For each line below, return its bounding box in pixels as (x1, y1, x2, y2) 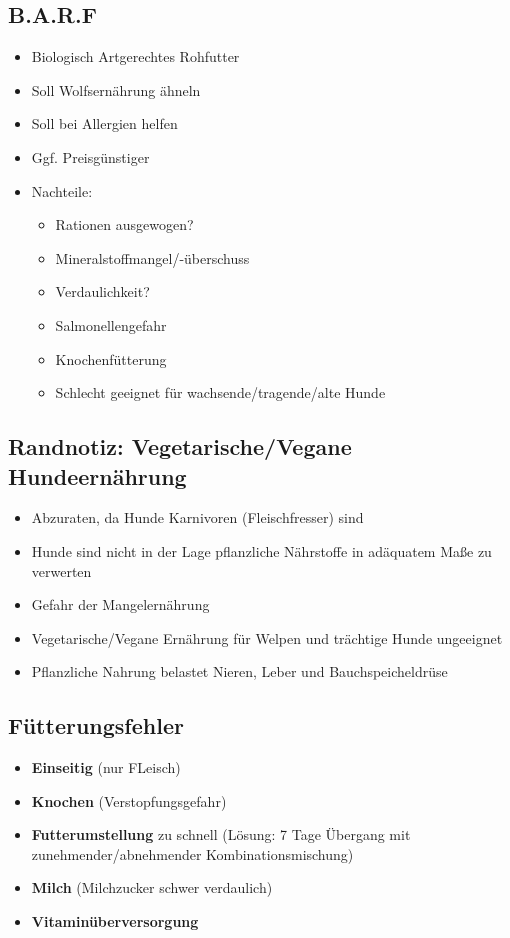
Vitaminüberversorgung (31, 911, 199, 932)
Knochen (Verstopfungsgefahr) (31, 790, 227, 811)
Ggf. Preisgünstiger (31, 146, 150, 167)
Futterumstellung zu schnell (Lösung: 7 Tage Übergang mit (31, 824, 411, 845)
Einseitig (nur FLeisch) (31, 757, 181, 778)
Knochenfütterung (55, 348, 167, 369)
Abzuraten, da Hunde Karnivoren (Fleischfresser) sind (31, 507, 364, 528)
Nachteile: (31, 180, 93, 201)
